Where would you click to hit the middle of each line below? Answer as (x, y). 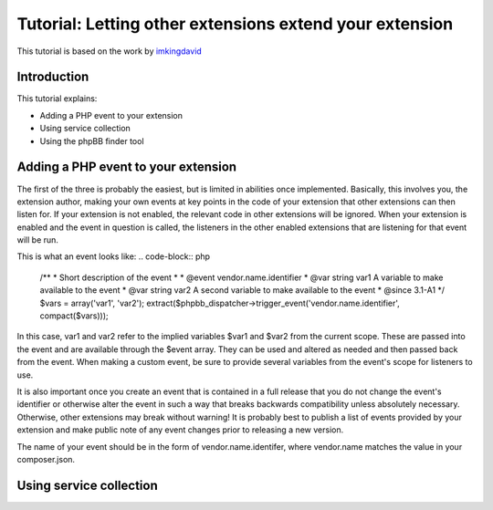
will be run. (38, 240)
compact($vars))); (74, 316)
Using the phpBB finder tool (92, 141)
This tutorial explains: (57, 99)
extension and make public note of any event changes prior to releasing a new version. (180, 430)
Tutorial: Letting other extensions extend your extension (235, 24)
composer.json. (46, 459)
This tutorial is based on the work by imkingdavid (110, 51)
